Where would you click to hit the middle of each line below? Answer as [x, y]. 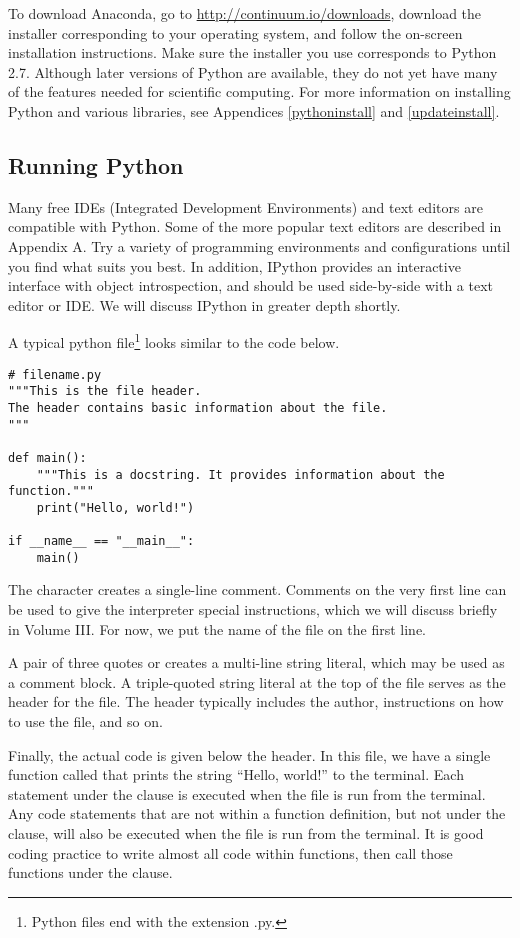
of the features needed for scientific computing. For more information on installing [259, 91]
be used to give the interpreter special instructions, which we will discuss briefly [253, 609]
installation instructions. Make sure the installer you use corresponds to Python [252, 52]
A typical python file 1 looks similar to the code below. [174, 340]
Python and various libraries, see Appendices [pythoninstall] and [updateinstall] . [254, 110]
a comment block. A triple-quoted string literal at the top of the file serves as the [257, 681]
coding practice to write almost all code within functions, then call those [230, 852]
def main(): [47, 457]
